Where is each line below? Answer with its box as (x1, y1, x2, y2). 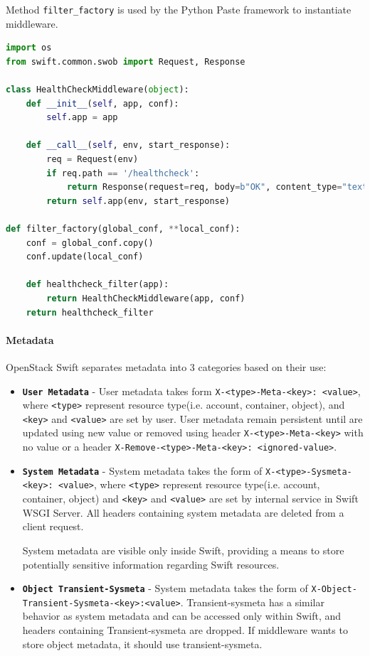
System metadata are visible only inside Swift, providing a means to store (22, 542, 344, 557)
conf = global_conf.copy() (26, 237, 154, 248)
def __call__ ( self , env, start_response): (26, 140, 231, 151)
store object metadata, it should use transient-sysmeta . (22, 636, 263, 651)
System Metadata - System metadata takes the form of (22, 463, 263, 478)
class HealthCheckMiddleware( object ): (6, 85, 189, 95)
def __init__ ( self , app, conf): (26, 98, 179, 109)
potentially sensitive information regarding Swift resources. (22, 556, 280, 571)
